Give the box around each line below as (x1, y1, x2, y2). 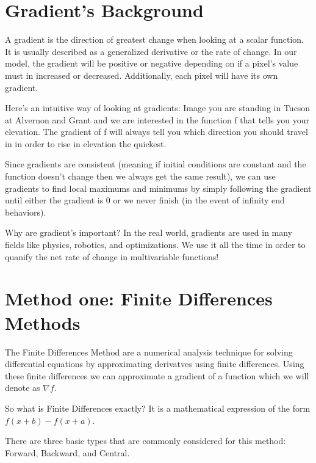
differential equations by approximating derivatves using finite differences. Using (5, 357, 304, 370)
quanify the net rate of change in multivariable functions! (5, 250, 219, 263)
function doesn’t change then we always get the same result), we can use (5, 170, 276, 183)
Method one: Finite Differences (5, 286, 273, 311)
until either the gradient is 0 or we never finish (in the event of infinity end (5, 194, 285, 206)
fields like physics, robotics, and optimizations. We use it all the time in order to (5, 238, 306, 251)
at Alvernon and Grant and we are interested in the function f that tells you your (5, 113, 310, 126)
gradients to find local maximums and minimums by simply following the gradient (5, 181, 312, 194)
